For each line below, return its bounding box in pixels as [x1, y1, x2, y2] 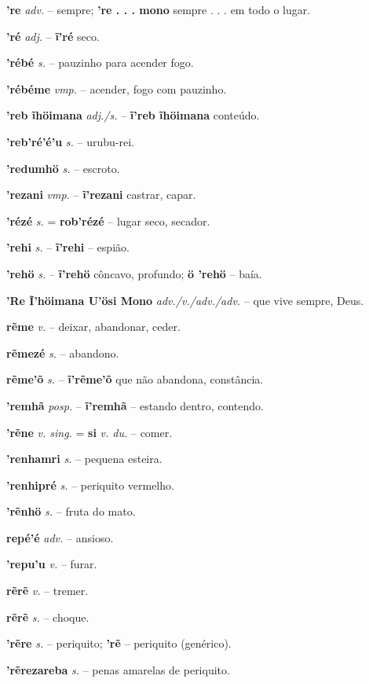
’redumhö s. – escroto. [6, 160, 120, 176]
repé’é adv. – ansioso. [6, 529, 114, 545]
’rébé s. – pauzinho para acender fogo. [6, 54, 194, 71]
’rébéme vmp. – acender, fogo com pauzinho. [6, 80, 227, 97]
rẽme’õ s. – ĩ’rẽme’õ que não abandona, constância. [6, 371, 264, 387]
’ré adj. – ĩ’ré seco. [6, 28, 100, 44]
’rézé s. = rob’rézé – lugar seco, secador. [6, 212, 210, 229]
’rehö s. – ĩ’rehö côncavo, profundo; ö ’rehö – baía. [6, 265, 262, 281]
